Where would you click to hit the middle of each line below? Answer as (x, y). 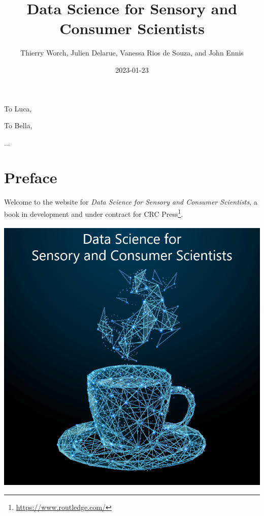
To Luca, (18, 108)
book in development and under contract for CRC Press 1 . (94, 213)
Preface (31, 177)
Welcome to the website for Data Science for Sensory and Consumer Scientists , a (131, 202)
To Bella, (18, 125)
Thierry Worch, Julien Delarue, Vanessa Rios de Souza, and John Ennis (132, 53)
